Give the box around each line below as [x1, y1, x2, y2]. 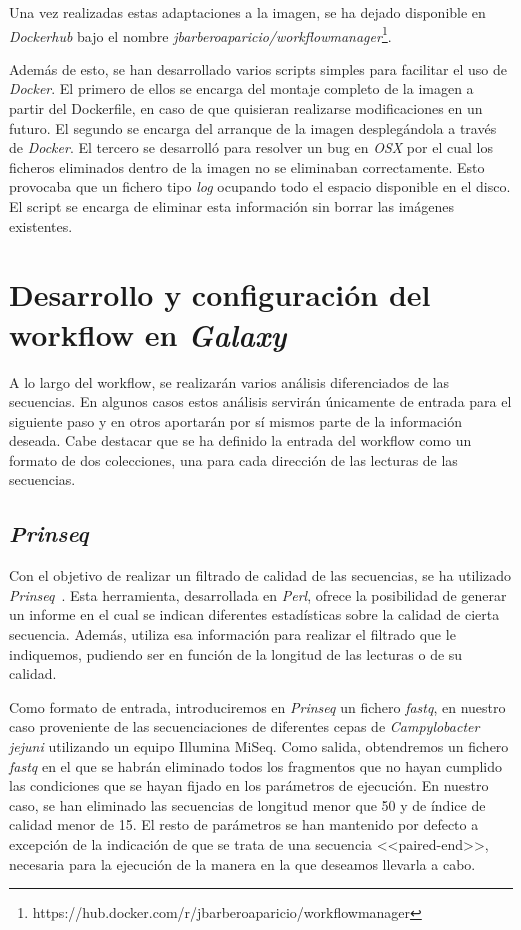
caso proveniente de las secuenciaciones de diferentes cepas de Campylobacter [9, 716, 480, 737]
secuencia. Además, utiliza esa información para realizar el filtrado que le [9, 624, 456, 645]
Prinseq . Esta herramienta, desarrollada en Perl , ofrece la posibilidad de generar [9, 584, 507, 605]
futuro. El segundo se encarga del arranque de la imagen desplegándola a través [9, 117, 497, 138]
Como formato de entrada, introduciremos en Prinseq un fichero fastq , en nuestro [9, 696, 506, 717]
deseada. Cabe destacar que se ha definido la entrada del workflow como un [9, 430, 472, 451]
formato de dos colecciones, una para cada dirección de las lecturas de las [9, 449, 458, 470]
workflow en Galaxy [9, 313, 287, 355]
